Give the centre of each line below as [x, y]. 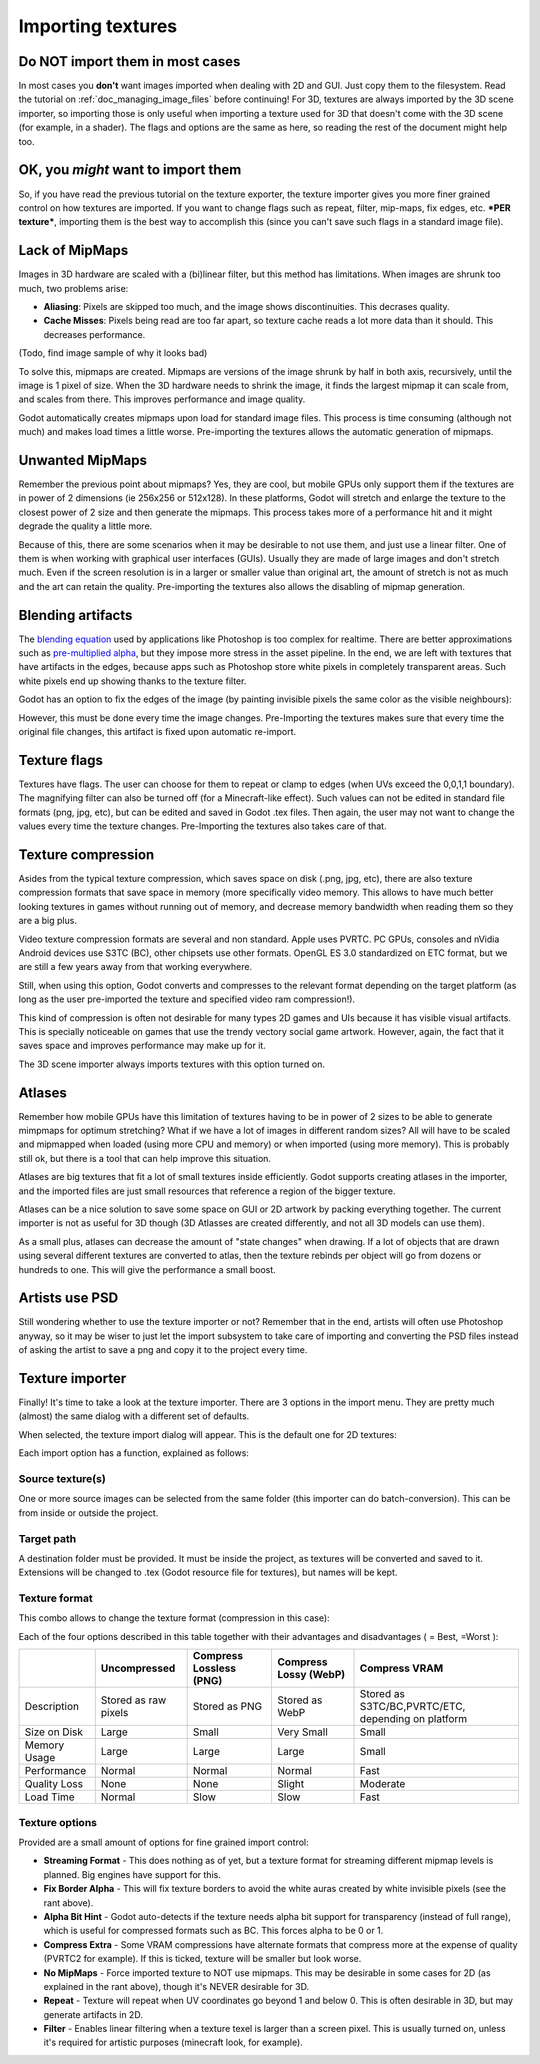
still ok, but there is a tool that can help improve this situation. [145, 1158]
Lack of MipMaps [73, 250]
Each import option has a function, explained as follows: [134, 1453]
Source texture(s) [62, 1479]
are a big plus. [47, 921]
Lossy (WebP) [311, 1675]
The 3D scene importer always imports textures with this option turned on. [171, 1064]
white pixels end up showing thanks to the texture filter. [132, 681]
